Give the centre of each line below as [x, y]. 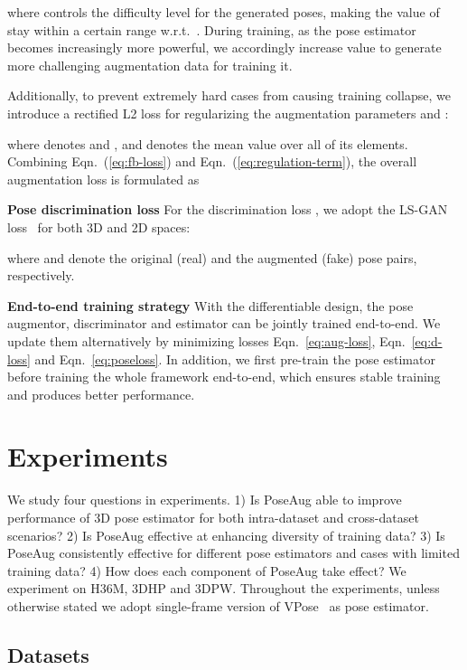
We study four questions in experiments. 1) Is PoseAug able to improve [205, 500]
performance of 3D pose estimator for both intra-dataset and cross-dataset [213, 517]
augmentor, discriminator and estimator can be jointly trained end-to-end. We [224, 323]
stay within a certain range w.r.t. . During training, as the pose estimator [212, 29]
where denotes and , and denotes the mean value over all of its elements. [208, 143]
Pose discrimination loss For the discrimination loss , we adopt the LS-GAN [228, 209]
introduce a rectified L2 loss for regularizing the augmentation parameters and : [228, 113]
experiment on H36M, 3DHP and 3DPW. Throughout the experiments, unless [224, 588]
